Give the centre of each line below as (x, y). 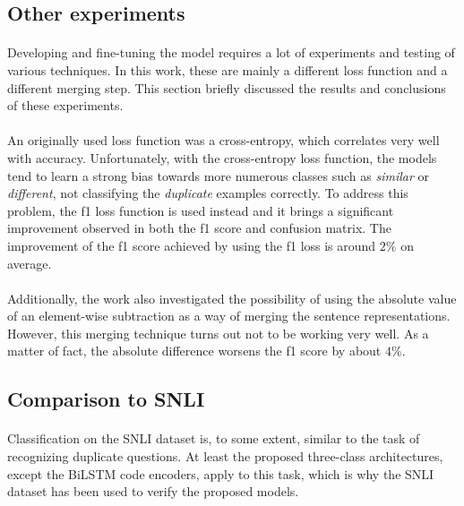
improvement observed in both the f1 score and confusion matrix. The (199, 228)
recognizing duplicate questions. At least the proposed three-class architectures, (225, 456)
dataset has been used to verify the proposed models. (153, 491)
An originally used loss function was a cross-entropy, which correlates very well (223, 140)
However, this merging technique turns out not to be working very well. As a (218, 333)
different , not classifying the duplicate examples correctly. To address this (208, 193)
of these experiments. (65, 105)
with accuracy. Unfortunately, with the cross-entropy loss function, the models (222, 157)
